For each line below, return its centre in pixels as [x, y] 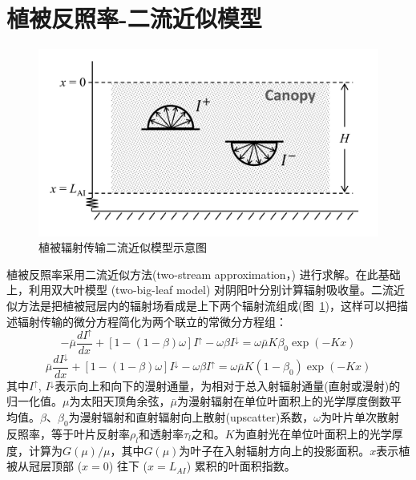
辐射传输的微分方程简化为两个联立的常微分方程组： [152, 321]
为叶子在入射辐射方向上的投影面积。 [275, 450]
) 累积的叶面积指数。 [241, 466]
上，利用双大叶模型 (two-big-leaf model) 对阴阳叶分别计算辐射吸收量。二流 [200, 290]
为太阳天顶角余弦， [120, 401]
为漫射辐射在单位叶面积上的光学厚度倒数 [283, 401]
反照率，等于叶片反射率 [68, 433]
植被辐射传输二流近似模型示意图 [123, 247]
